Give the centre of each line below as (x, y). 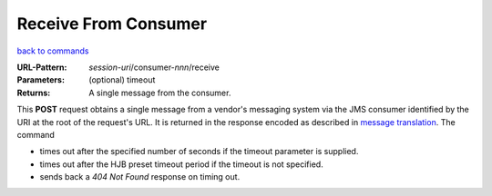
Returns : (34, 93)
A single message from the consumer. (160, 93)
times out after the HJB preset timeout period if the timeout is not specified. (181, 164)
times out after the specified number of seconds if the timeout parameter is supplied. (199, 152)
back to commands (53, 51)
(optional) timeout (122, 80)
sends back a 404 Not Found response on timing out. (140, 177)
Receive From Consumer (112, 24)
